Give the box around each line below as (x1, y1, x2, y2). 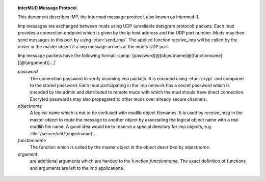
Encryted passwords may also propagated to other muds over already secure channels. (30, 96, 207, 102)
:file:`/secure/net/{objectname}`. (30, 130, 95, 136)
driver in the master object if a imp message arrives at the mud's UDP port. (18, 43, 169, 49)
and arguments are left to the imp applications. (30, 165, 125, 171)
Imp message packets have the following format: (18, 53, 116, 59)
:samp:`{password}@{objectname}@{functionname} (117, 53, 223, 59)
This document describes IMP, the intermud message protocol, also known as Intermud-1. (18, 14, 200, 20)
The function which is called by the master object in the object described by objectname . (30, 144, 211, 150)
